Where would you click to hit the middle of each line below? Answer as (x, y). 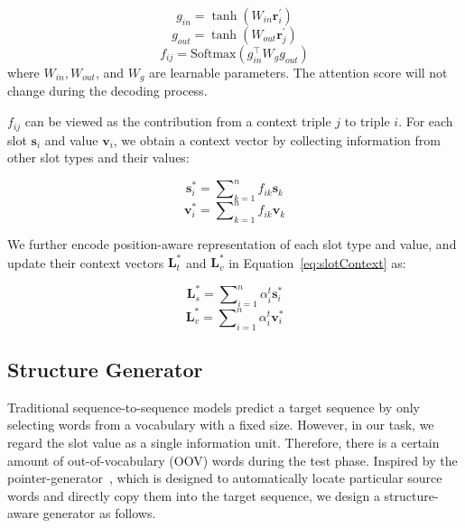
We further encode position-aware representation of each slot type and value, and (232, 244)
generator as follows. (99, 513)
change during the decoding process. (107, 91)
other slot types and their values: (98, 157)
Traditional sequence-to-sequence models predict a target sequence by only (214, 407)
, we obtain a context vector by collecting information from (277, 139)
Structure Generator (105, 369)
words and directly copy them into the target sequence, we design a (194, 495)
